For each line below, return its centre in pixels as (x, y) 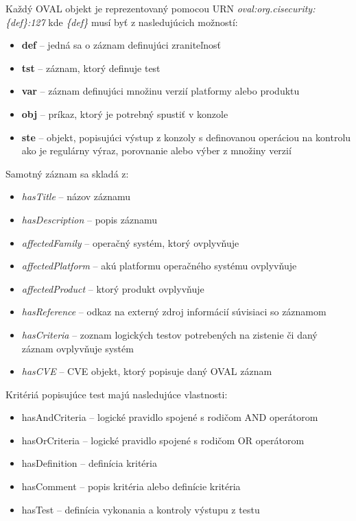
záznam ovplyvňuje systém (78, 348)
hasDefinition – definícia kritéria (89, 463)
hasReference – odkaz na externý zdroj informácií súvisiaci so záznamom (174, 312)
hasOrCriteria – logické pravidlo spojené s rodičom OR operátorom (163, 440)
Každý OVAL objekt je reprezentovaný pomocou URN (120, 8)
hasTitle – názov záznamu (76, 196)
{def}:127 (25, 22)
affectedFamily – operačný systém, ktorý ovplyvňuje (130, 242)
